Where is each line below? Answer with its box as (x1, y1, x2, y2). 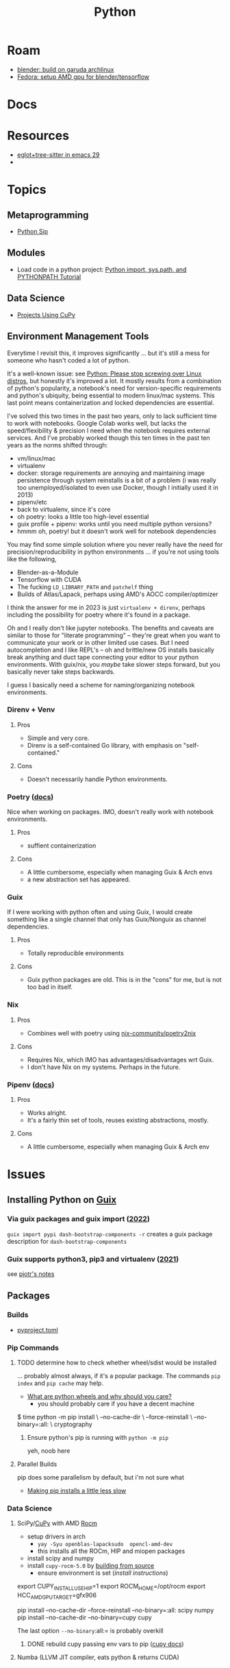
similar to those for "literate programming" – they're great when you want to (7, 631, 220, 639)
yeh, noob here (27, 1447, 71, 1455)
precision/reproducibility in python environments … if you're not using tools (7, 548, 219, 556)
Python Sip (16, 228, 49, 236)
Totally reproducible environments (27, 949, 125, 957)
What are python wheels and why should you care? (27, 1393, 172, 1401)
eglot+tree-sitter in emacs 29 (16, 151, 100, 159)
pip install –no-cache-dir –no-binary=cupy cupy (16, 1613, 152, 1621)
